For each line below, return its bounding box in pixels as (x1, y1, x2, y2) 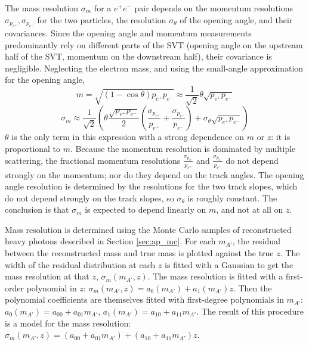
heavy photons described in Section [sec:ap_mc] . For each (5, 235, 216, 247)
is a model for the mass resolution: (5, 316, 131, 329)
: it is (271, 130, 291, 143)
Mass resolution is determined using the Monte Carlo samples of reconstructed (5, 223, 292, 235)
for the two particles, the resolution (37, 13, 166, 26)
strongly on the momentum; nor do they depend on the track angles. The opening (5, 168, 304, 181)
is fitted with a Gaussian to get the (165, 258, 293, 271)
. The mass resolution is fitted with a (147, 270, 283, 282)
